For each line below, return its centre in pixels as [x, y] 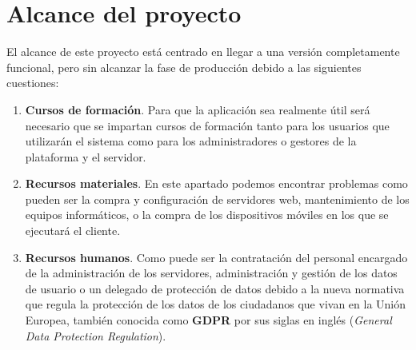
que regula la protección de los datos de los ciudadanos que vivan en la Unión [216, 304]
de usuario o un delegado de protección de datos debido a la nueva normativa [215, 288]
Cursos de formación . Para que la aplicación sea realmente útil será [198, 109]
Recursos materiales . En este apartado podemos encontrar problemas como [216, 183]
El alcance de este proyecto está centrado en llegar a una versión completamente [203, 52]
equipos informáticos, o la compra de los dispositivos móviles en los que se [207, 215]
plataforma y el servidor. [86, 156]
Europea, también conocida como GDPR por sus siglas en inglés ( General [208, 320]
